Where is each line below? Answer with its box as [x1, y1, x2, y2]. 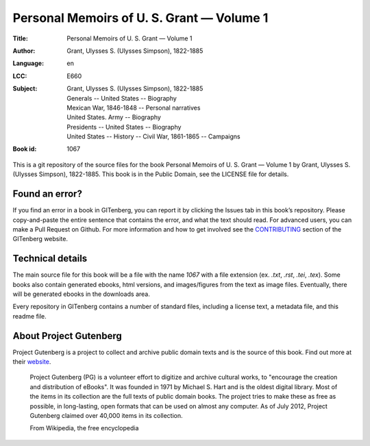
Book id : [12, 145, 37, 153]
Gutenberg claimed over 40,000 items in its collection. [29, 412, 183, 420]
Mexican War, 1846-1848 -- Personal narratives [66, 103, 201, 112]
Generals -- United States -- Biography [66, 94, 177, 102]
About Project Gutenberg [12, 330, 123, 342]
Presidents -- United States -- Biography [66, 123, 182, 131]
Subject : [12, 84, 38, 92]
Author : [12, 47, 36, 55]
